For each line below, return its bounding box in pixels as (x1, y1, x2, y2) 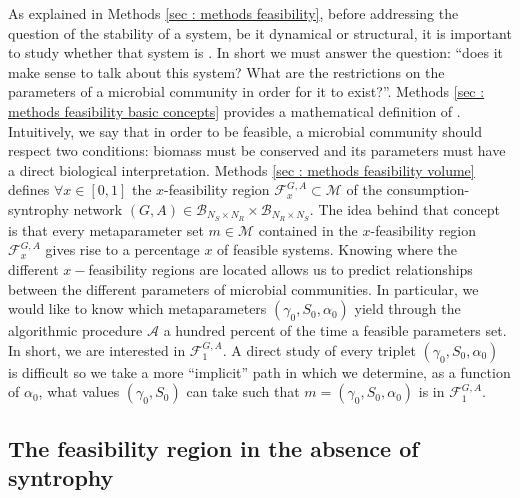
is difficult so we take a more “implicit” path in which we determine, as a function (8, 361, 511, 382)
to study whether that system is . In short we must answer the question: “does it (8, 42, 504, 63)
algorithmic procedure (8, 320, 143, 341)
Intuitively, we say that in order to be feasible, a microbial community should (8, 120, 483, 141)
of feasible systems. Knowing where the (217, 239, 457, 260)
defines (8, 179, 50, 200)
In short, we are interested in (8, 339, 186, 360)
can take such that (186, 381, 300, 402)
